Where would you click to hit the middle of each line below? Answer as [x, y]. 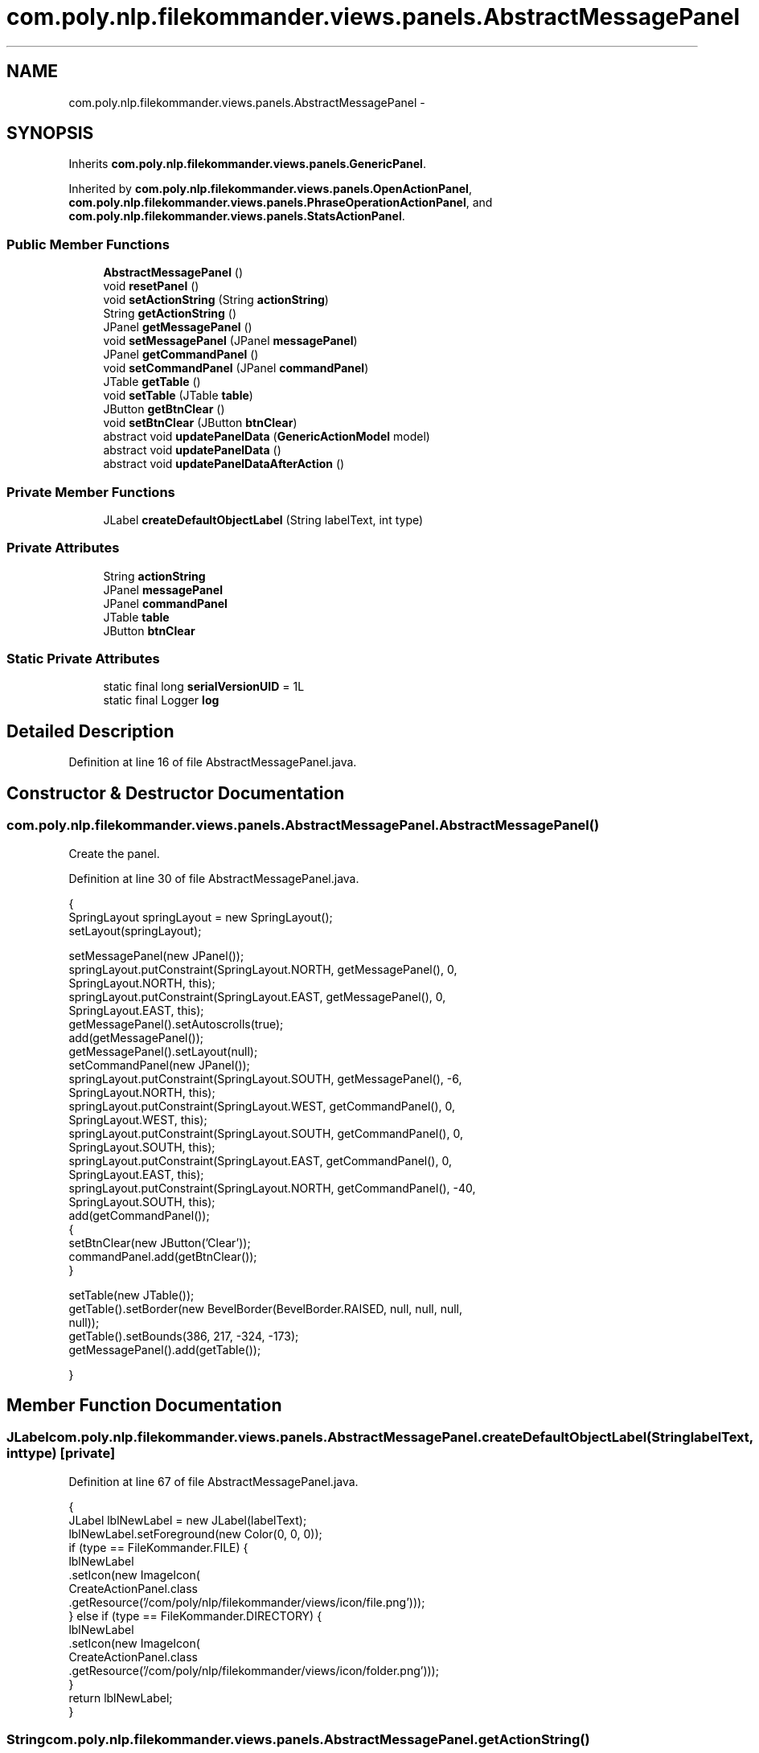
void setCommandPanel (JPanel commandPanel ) [236, 368]
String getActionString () [170, 314]
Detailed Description [90, 731]
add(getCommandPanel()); [139, 1215]
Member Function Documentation [144, 1405]
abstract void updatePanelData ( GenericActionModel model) [267, 437]
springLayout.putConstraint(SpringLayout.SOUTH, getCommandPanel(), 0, [266, 1133]
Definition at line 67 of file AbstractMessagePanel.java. [213, 1481]
